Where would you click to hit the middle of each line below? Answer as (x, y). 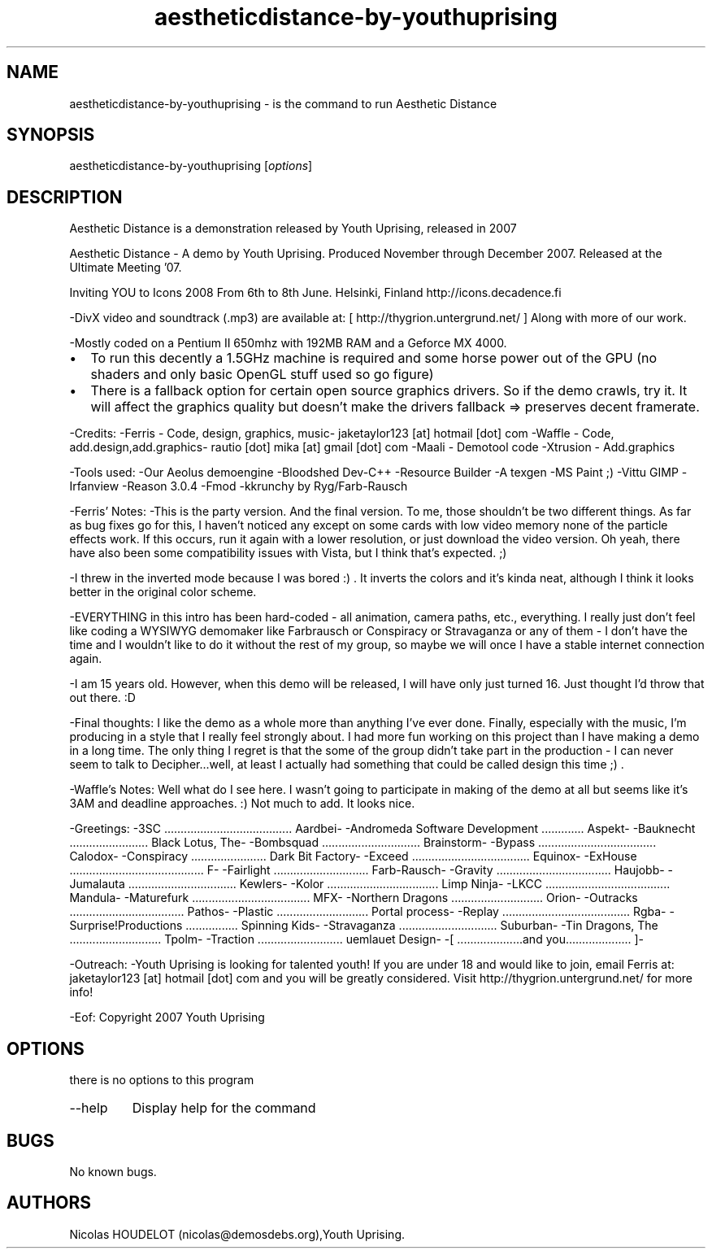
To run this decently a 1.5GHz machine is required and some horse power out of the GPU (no (374, 358)
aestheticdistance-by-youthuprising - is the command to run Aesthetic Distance (283, 103)
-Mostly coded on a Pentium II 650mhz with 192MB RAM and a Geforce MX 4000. (288, 343)
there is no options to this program (162, 1080)
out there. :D (102, 698)
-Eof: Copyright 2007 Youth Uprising (167, 1018)
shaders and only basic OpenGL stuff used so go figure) (262, 375)
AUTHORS (49, 1203)
